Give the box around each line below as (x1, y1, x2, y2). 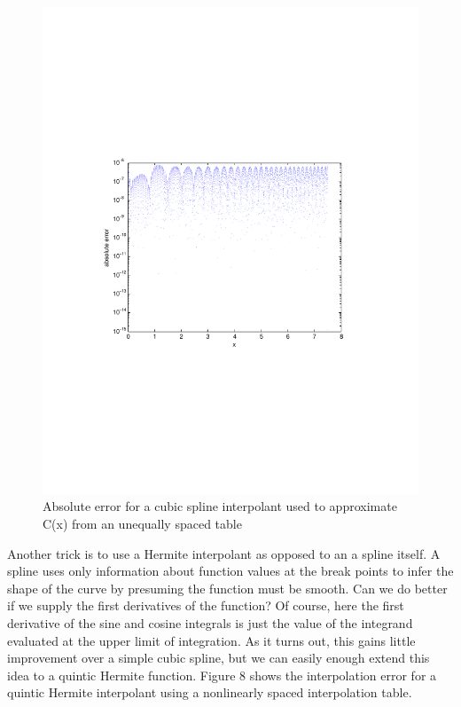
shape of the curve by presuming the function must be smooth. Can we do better (7, 578, 448, 597)
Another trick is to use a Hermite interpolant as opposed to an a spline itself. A (7, 544, 441, 562)
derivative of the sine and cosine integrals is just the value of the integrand (7, 614, 413, 632)
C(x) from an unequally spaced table (43, 515, 242, 533)
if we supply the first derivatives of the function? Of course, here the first (7, 596, 404, 615)
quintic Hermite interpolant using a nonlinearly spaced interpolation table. (7, 683, 412, 702)
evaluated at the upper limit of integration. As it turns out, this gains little (7, 631, 416, 649)
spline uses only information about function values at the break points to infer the (7, 562, 454, 580)
